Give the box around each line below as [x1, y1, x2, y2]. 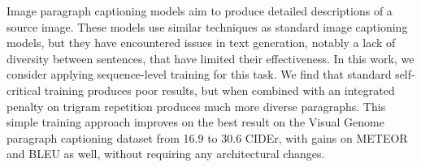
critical [7, 81, 41, 98]
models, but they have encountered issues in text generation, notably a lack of [7, 34, 396, 51]
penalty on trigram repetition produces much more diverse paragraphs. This [7, 97, 386, 114]
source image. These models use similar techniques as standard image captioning [7, 18, 408, 35]
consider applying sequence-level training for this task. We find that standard [7, 66, 392, 83]
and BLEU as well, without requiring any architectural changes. [7, 145, 325, 162]
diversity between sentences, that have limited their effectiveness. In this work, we [7, 49, 414, 66]
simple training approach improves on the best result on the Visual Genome [7, 113, 384, 131]
